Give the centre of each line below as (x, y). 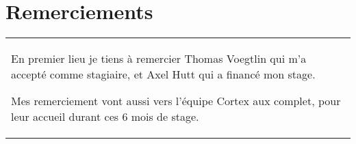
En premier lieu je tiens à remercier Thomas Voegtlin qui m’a (159, 59)
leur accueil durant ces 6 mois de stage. (105, 117)
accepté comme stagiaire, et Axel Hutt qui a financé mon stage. (163, 74)
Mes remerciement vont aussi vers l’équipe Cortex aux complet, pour (176, 101)
